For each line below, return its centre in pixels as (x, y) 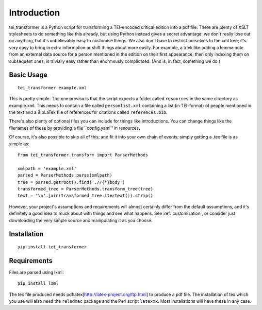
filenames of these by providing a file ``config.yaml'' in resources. (74, 128)
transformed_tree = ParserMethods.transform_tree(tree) (85, 189)
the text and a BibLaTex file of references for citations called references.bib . (88, 112)
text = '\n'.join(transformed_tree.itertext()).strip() (85, 196)
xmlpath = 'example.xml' (47, 168)
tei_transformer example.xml (52, 88)
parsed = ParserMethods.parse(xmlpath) (65, 175)
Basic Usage (28, 75)
